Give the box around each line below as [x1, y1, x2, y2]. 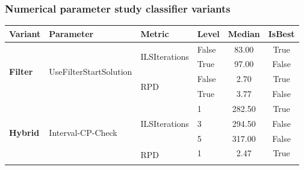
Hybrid [9, 126, 40, 138]
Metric [140, 27, 169, 40]
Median [228, 27, 260, 40]
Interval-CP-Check [49, 126, 117, 138]
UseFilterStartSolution [49, 65, 132, 77]
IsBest [268, 27, 295, 40]
